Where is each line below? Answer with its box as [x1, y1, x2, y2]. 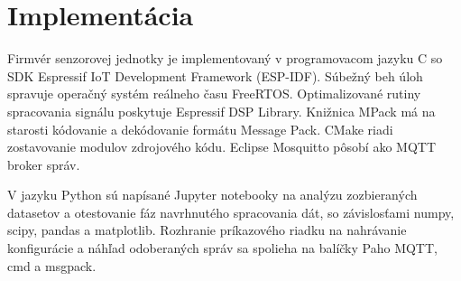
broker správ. [7, 155, 80, 173]
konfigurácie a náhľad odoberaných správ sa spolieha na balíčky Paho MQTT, [7, 239, 438, 258]
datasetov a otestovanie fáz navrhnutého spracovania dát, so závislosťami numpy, [7, 202, 455, 221]
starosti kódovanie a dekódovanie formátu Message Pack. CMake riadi [7, 119, 393, 138]
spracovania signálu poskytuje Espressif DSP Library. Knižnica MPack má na [7, 101, 436, 120]
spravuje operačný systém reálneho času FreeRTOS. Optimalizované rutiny [7, 84, 421, 103]
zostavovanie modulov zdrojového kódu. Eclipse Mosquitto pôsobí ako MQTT [7, 137, 437, 156]
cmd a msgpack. [7, 256, 97, 275]
